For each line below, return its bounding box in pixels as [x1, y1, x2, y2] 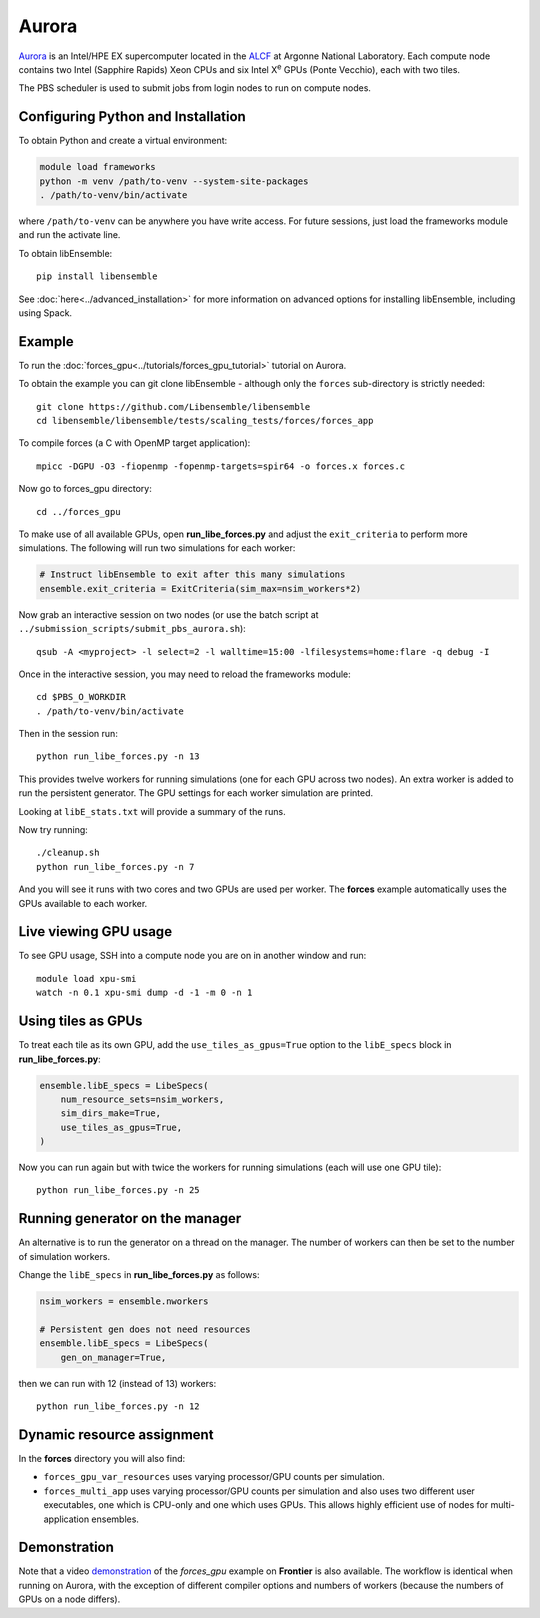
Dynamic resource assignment [18, 1426, 214, 1443]
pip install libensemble [36, 271, 158, 282]
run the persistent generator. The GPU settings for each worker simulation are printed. [18, 787, 374, 799]
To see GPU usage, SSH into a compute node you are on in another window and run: [18, 950, 367, 962]
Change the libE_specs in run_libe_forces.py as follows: [18, 1269, 260, 1281]
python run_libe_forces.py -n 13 [36, 751, 200, 762]
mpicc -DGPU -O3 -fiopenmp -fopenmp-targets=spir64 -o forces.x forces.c [36, 460, 406, 472]
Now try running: [18, 824, 89, 836]
